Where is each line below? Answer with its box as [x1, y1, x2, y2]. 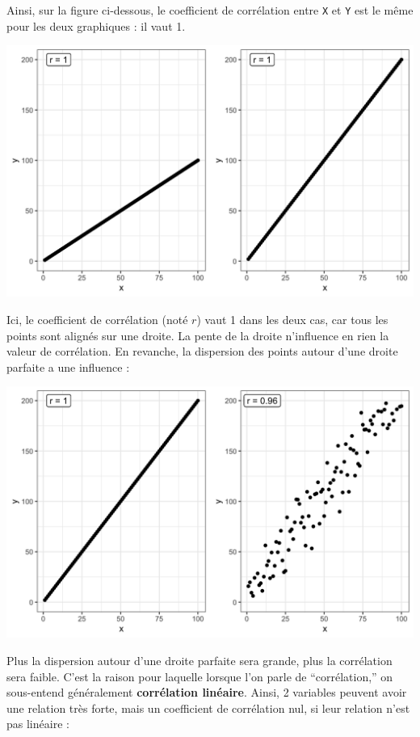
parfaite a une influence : [6, 358, 130, 375]
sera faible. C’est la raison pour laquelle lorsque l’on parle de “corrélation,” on [6, 668, 393, 684]
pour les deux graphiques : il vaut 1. [6, 17, 186, 34]
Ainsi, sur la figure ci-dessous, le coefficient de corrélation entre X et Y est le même [6, 2, 414, 18]
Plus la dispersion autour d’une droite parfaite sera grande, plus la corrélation [6, 651, 393, 668]
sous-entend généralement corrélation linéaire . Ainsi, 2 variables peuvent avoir [6, 684, 407, 701]
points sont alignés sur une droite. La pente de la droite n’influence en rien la [6, 326, 389, 343]
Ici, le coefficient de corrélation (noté [6, 310, 188, 327]
